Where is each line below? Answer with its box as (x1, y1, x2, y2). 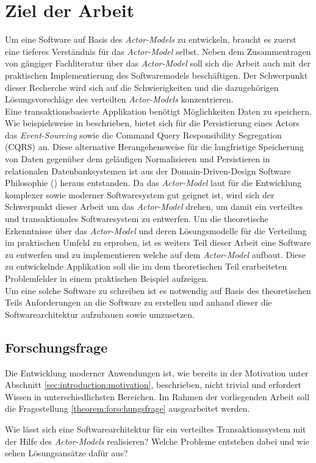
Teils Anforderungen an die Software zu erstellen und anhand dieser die (5, 296, 272, 309)
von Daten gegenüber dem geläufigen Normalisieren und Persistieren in (5, 153, 270, 165)
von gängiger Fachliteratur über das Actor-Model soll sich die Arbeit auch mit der (5, 57, 311, 70)
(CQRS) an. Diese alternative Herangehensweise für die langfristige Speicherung (5, 140, 304, 153)
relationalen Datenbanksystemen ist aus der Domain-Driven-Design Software (5, 164, 291, 177)
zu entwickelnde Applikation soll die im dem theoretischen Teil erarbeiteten (5, 260, 287, 273)
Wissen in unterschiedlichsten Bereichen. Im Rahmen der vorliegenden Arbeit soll (5, 390, 310, 403)
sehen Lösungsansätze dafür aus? (5, 447, 128, 459)
